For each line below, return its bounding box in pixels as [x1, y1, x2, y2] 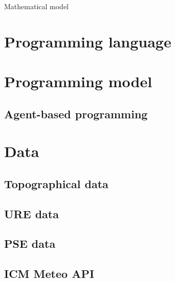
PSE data [4, 236, 56, 251]
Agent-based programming [4, 106, 148, 121]
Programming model [4, 71, 152, 92]
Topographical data [4, 175, 108, 191]
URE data [4, 206, 59, 221]
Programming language [4, 31, 171, 52]
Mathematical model [4, 1, 69, 11]
